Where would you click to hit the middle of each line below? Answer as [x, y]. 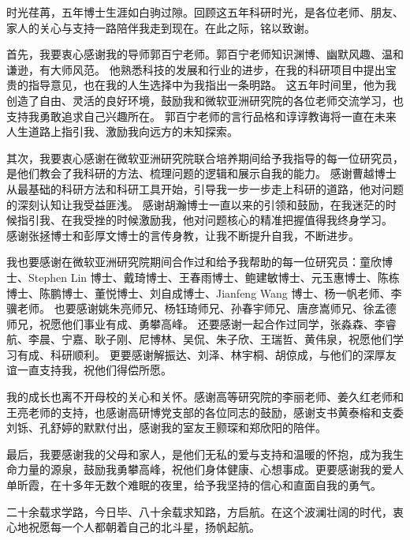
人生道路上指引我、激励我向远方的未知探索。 [122, 131]
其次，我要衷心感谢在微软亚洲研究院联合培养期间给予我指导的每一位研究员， [205, 157]
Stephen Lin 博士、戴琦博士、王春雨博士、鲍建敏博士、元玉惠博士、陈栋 [214, 277]
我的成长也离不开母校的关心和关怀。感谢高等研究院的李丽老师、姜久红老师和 [205, 397]
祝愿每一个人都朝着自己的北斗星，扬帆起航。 [144, 527]
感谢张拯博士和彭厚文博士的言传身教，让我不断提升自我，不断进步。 [183, 235]
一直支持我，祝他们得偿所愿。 [94, 370]
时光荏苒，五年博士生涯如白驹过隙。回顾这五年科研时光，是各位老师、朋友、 [205, 12]
